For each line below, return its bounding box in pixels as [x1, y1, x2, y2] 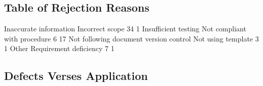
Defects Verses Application [4, 68, 148, 83]
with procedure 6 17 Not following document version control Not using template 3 [4, 33, 259, 44]
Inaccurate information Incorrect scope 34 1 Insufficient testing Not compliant [4, 23, 246, 34]
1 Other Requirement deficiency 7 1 [4, 43, 115, 54]
